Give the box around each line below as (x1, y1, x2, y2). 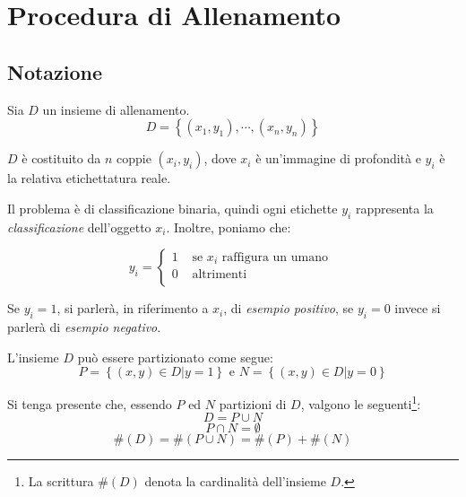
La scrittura (28, 472, 94, 491)
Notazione (7, 57, 103, 85)
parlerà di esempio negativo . (7, 317, 161, 336)
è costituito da (22, 149, 101, 168)
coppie (116, 149, 151, 168)
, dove (203, 149, 237, 168)
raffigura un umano (221, 250, 329, 264)
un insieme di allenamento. (42, 100, 190, 118)
